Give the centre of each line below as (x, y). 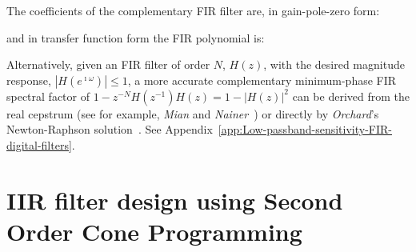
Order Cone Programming (154, 231)
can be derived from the (351, 96)
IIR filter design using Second (175, 200)
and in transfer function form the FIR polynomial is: (136, 37)
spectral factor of (48, 96)
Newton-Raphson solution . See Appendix (110, 129)
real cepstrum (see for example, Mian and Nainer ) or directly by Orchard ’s (193, 113)
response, (29, 80)
